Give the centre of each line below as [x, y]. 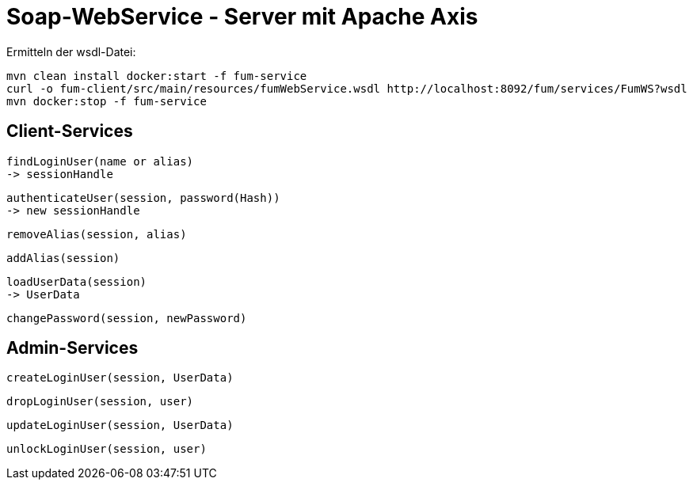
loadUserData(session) [77, 281]
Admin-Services [72, 348]
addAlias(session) [63, 258]
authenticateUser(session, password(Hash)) [143, 197]
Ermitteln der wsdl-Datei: [71, 51]
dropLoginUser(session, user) [100, 402]
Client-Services [70, 131]
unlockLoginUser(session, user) [107, 449]
